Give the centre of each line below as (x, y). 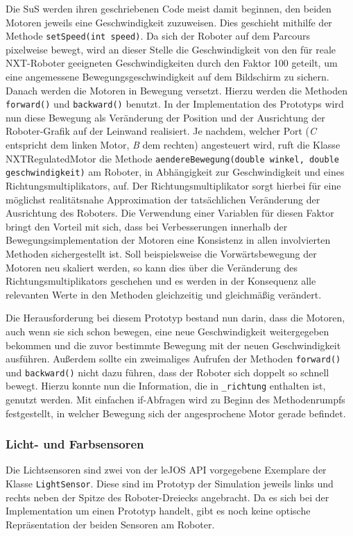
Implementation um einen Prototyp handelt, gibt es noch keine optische (158, 511)
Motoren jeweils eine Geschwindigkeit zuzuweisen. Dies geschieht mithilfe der (169, 22)
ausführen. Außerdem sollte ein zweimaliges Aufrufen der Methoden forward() (173, 359)
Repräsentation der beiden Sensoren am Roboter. (110, 524)
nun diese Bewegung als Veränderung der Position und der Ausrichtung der (165, 117)
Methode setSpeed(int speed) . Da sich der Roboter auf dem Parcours (158, 36)
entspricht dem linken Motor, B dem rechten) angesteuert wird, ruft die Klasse (173, 145)
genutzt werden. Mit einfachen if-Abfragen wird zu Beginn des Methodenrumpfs (175, 400)
